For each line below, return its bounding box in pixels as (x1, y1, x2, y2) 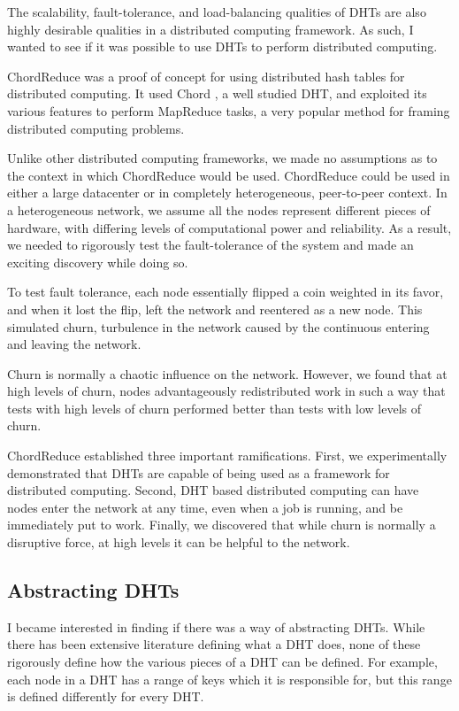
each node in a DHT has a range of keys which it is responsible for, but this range (7, 669, 452, 688)
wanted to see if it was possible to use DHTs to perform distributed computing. (7, 37, 438, 56)
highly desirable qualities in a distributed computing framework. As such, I (7, 19, 414, 38)
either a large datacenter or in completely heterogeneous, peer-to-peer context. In (7, 183, 448, 202)
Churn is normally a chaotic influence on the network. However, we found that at (7, 364, 448, 383)
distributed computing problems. (7, 119, 185, 137)
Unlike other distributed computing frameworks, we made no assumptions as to (7, 149, 438, 167)
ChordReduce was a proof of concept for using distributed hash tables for (7, 66, 405, 85)
